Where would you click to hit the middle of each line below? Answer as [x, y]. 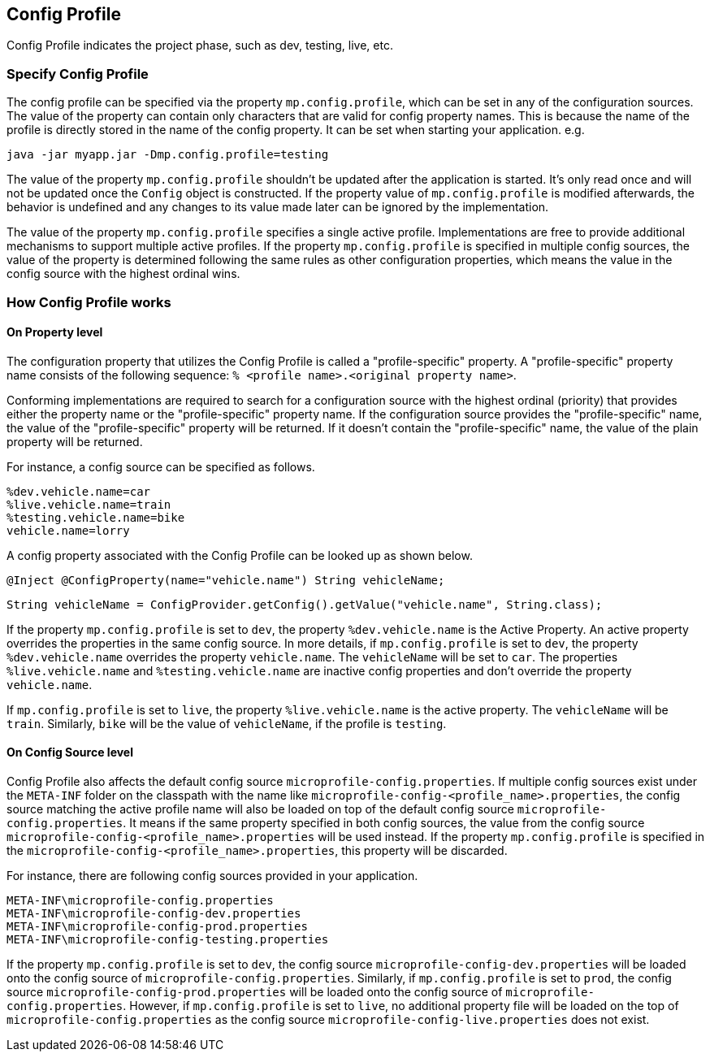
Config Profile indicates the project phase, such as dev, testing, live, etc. [200, 46]
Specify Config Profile [78, 74]
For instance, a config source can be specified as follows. [161, 466]
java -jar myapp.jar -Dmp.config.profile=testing [168, 155]
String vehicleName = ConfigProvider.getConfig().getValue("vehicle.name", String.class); [305, 604]
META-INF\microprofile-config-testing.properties [168, 939]
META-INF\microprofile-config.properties [140, 900]
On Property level [55, 332]
